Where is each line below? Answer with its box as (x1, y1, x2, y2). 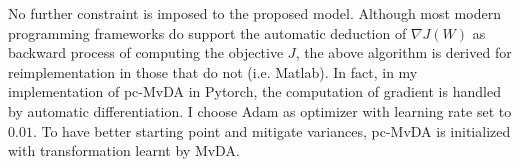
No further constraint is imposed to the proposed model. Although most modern (8, 3, 501, 23)
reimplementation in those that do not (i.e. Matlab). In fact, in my (8, 61, 418, 82)
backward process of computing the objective (8, 42, 284, 63)
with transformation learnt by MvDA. (8, 140, 240, 161)
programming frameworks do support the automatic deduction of (8, 22, 407, 43)
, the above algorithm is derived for (295, 42, 512, 63)
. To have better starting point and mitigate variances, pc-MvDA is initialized (32, 120, 511, 141)
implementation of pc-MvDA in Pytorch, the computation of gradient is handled (8, 81, 501, 102)
